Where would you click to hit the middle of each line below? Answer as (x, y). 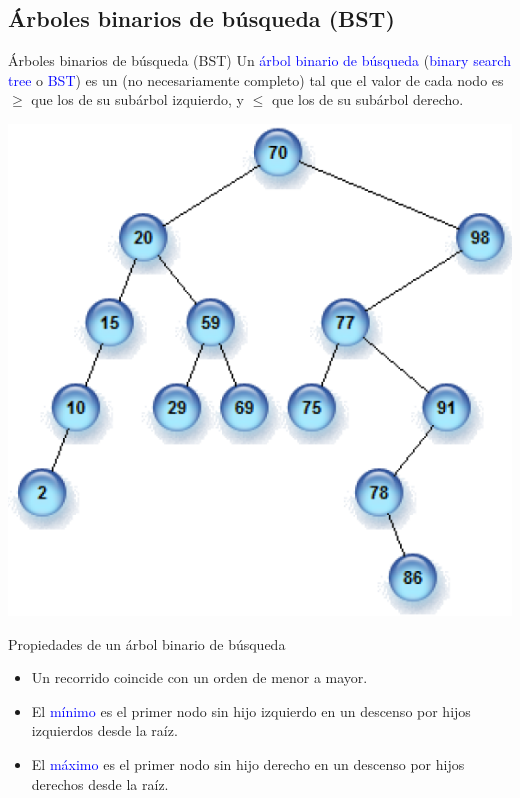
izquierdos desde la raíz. (104, 730)
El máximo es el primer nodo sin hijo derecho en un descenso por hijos (248, 764)
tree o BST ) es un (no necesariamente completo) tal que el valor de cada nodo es (256, 79)
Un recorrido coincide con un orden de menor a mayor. (199, 677)
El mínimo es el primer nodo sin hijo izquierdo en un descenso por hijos (251, 710)
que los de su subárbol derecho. (367, 99)
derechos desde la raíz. (100, 783)
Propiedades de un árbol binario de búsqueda (147, 643)
